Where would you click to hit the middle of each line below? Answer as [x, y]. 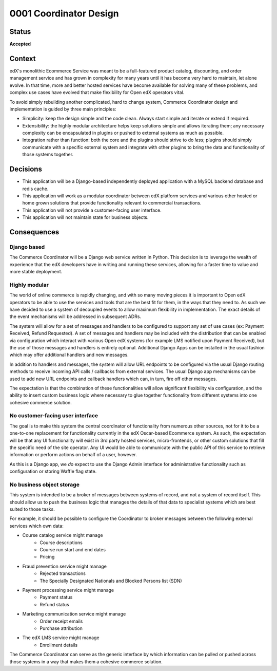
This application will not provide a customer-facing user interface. [92, 210]
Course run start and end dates [73, 550]
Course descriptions [61, 543]
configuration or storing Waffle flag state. [53, 471]
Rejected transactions [63, 573]
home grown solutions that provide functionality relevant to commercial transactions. [112, 203]
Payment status [56, 597]
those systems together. [48, 155]
